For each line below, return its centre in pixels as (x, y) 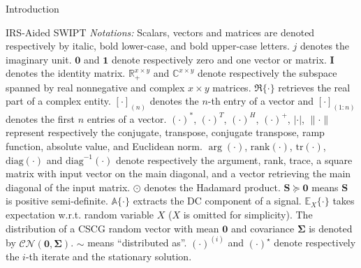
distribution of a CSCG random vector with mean (112, 228)
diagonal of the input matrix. (68, 187)
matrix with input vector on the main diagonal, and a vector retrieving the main (178, 173)
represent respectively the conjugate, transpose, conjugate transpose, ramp (165, 132)
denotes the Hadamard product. (212, 187)
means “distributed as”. (137, 243)
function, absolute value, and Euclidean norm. (104, 146)
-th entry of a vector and (261, 101)
